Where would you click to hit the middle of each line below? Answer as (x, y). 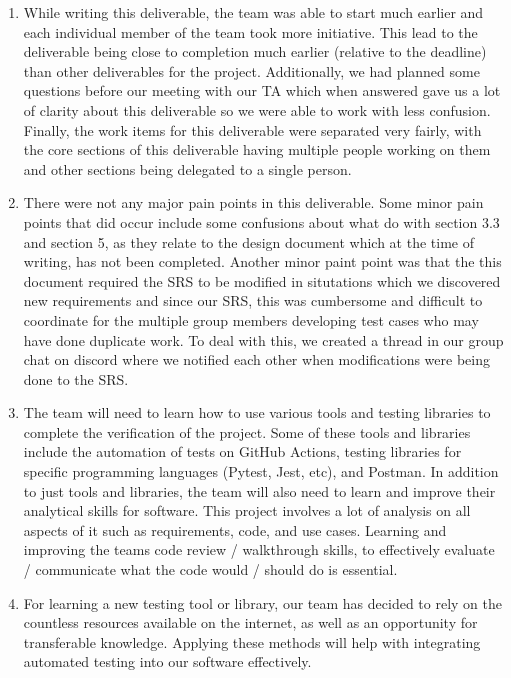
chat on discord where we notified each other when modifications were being (256, 359)
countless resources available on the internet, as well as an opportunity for (250, 622)
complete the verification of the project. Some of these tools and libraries (247, 431)
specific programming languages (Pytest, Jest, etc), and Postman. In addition (261, 471)
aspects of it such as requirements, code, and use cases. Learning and (235, 529)
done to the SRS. (76, 378)
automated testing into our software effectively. (167, 661)
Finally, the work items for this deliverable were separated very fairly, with (252, 129)
